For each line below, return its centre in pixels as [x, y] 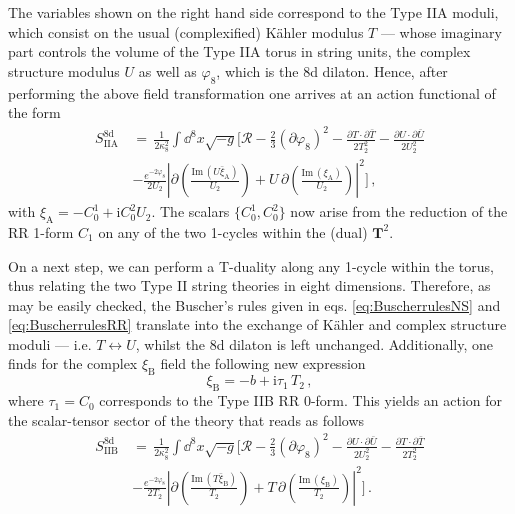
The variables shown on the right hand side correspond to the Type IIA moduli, [253, 12]
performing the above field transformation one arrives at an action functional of [252, 92]
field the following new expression [263, 363]
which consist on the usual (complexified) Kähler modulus [186, 31]
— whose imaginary [441, 31]
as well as [167, 70]
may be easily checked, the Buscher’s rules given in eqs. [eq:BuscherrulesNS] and [254, 304]
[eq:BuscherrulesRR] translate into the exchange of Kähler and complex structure [257, 324]
